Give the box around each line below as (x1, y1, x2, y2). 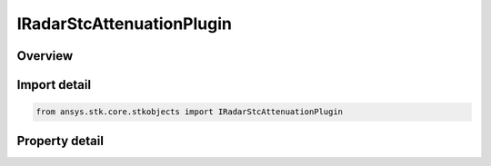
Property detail (16, 132, 105, 149)
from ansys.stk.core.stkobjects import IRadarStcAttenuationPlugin (35, 107, 344, 117)
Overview (16, 48, 74, 63)
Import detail (16, 77, 91, 93)
